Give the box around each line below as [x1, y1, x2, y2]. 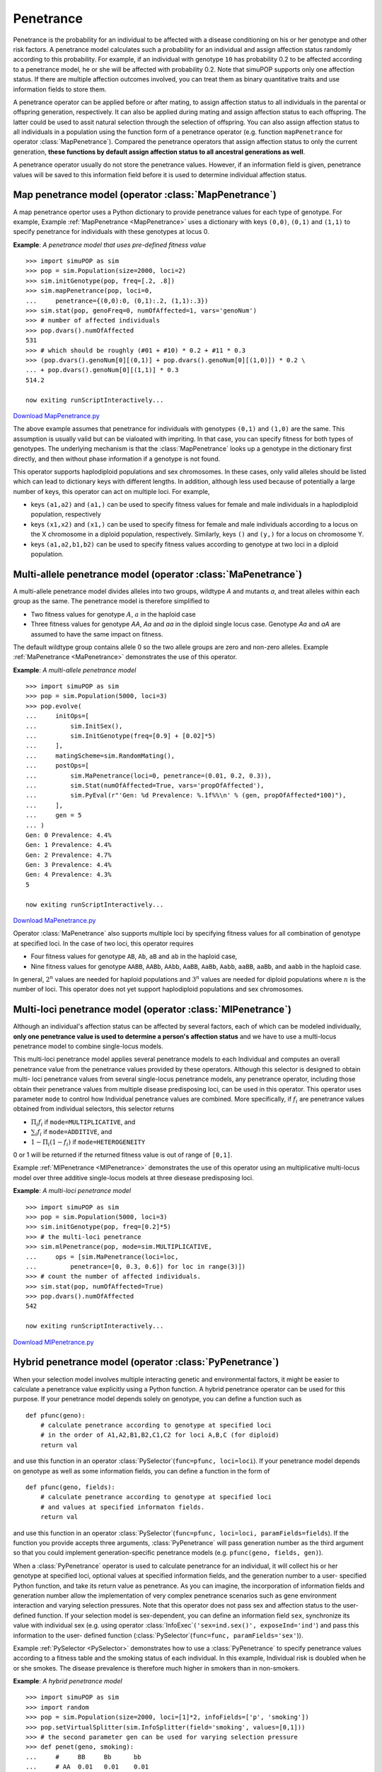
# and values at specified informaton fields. [40, 1503, 205, 1511]
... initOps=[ [25, 712, 90, 720]
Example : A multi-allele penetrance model [13, 666, 137, 674]
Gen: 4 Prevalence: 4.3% [25, 870, 112, 879]
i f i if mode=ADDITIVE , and [35, 1128, 112, 1138]
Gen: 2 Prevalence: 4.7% [25, 851, 112, 859]
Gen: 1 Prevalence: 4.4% [25, 841, 112, 849]
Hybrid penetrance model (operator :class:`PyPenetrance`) [13, 1356, 279, 1368]
